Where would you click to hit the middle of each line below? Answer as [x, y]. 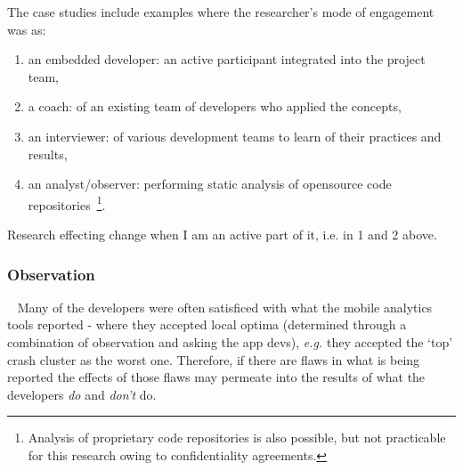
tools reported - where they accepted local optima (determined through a [207, 324]
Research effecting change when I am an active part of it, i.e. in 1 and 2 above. [222, 234]
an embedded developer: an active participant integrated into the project [227, 59]
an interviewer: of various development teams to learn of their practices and [235, 136]
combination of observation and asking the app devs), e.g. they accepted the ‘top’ [230, 342]
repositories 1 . [67, 203]
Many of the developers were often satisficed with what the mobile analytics [225, 307]
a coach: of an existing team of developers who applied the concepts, [215, 106]
